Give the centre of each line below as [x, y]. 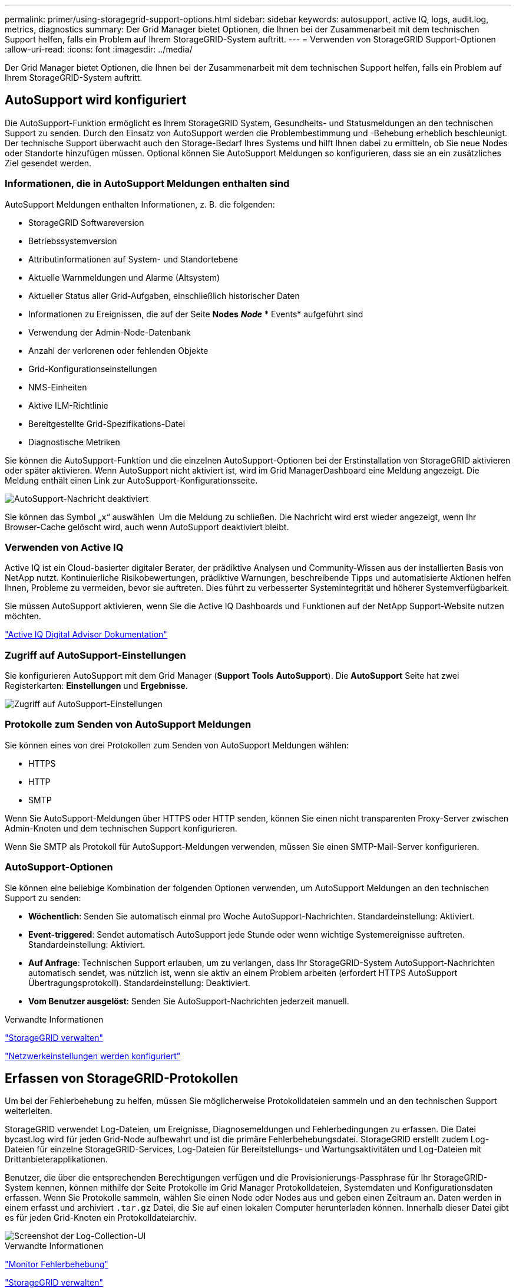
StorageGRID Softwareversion [86, 222]
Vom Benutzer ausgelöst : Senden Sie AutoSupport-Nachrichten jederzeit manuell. [189, 1001]
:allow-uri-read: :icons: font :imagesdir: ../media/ [99, 49]
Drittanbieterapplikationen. [56, 1159]
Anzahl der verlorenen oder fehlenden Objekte [118, 350]
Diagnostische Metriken [74, 442]
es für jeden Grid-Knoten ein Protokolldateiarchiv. [101, 1218]
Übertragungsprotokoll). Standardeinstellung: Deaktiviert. [139, 983]
